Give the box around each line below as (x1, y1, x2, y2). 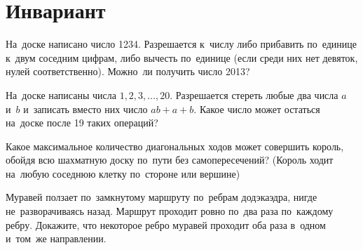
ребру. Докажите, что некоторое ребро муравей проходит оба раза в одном (6, 217, 326, 232)
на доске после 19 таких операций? (6, 115, 158, 130)
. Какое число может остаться (193, 101, 320, 116)
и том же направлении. (6, 231, 107, 246)
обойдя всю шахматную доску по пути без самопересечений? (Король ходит (6, 152, 334, 167)
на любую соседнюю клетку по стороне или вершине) (6, 166, 240, 180)
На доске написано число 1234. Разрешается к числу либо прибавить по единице (6, 37, 357, 51)
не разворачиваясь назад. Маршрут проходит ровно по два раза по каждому (6, 204, 334, 218)
